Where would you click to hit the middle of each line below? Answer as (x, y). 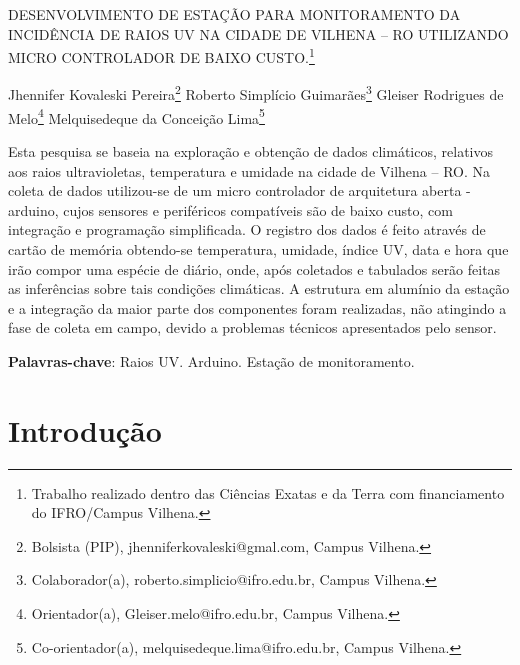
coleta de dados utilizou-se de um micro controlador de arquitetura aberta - (239, 190)
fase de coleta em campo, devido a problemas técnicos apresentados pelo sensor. (252, 327)
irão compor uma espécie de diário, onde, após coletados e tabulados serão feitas (254, 268)
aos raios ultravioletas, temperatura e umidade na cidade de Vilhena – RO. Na (249, 170)
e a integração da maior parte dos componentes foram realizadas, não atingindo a (257, 307)
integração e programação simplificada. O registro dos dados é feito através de (247, 229)
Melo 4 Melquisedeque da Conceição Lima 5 (136, 116)
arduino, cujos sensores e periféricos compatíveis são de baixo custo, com (230, 209)
